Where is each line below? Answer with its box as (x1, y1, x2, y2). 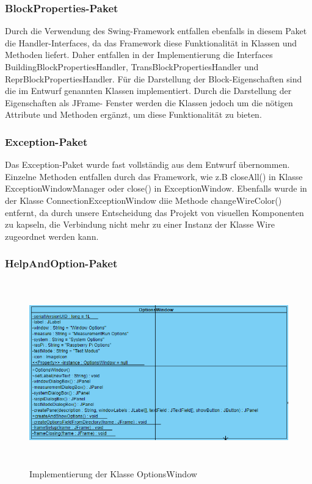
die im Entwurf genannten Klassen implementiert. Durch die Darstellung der (5, 84, 292, 97)
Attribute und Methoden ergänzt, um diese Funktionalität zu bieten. (5, 108, 262, 121)
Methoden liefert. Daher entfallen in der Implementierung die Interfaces (5, 48, 273, 61)
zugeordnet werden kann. (5, 229, 99, 242)
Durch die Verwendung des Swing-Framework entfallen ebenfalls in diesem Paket (5, 24, 307, 37)
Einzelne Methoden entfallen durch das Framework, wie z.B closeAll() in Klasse (5, 170, 303, 182)
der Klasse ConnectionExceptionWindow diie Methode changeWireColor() (5, 193, 282, 206)
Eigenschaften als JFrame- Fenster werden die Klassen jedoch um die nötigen (5, 96, 293, 109)
